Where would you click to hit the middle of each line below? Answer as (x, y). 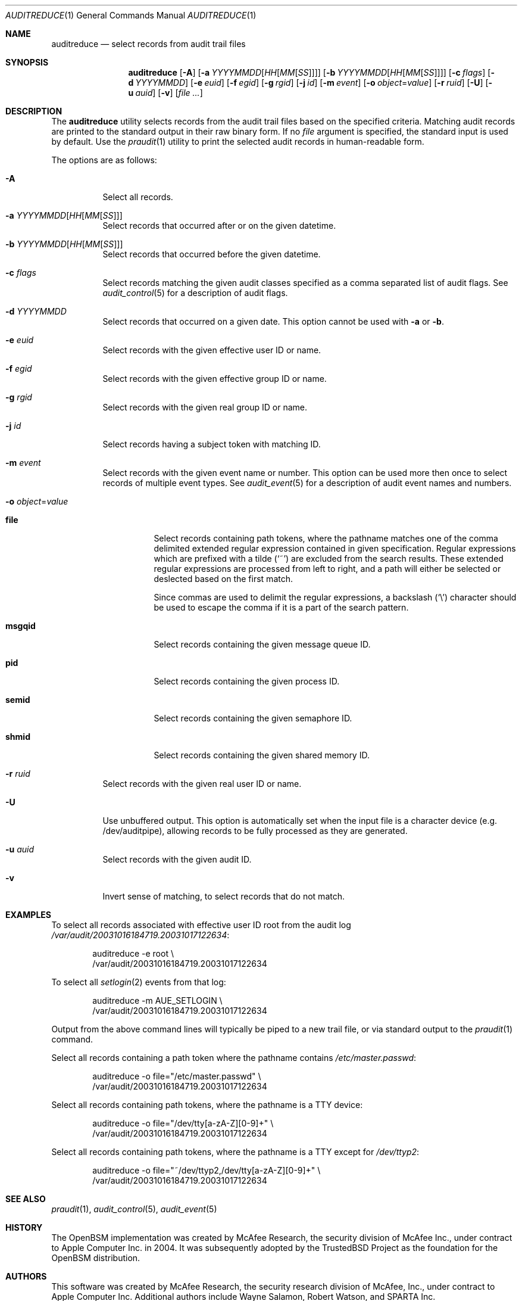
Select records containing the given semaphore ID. (253, 718)
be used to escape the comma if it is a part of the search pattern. (281, 607)
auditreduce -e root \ (133, 953)
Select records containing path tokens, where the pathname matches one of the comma (326, 538)
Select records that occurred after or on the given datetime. (219, 225)
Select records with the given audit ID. (177, 859)
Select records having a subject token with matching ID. (212, 444)
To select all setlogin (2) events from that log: (139, 982)
